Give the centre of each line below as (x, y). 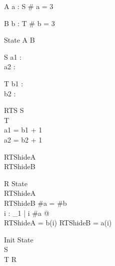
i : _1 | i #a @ (27, 213)
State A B (19, 40)
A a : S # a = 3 (29, 6)
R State (16, 183)
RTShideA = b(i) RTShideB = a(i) (58, 223)
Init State (19, 239)
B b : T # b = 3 (29, 23)
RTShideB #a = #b (35, 203)
